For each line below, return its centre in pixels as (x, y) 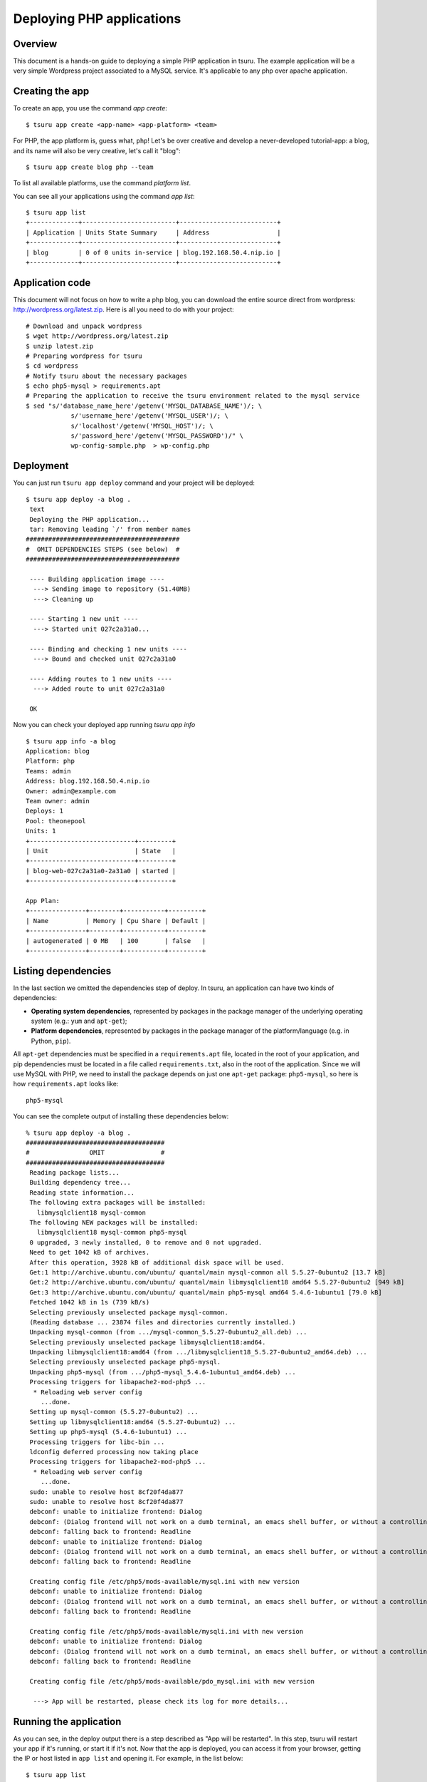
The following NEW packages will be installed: (114, 1223)
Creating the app (51, 92)
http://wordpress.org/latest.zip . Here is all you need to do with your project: (123, 309)
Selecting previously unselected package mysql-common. (129, 1312)
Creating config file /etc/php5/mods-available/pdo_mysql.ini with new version (172, 1681)
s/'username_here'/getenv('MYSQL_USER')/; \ (150, 416)
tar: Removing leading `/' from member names (110, 529)
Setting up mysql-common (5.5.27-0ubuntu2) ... (114, 1412)
